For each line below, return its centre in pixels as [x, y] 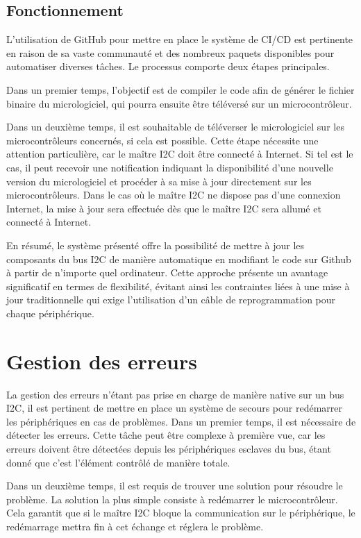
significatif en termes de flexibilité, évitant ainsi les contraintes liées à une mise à [178, 286]
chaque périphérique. [50, 313]
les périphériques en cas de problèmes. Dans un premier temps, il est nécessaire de [181, 421]
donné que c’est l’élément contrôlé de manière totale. [118, 462]
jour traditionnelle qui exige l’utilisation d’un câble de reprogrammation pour [171, 300]
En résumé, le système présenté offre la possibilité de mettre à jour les [156, 245]
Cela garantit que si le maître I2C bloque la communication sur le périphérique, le [181, 513]
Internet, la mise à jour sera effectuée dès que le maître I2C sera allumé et [164, 208]
